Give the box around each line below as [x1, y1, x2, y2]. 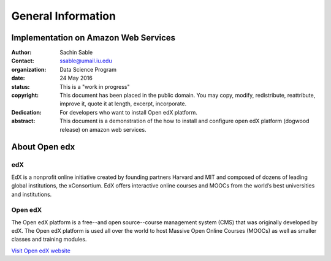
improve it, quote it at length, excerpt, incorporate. [59, 100, 187, 107]
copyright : [11, 92, 39, 99]
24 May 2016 [59, 74, 93, 82]
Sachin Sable [59, 49, 93, 56]
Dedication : [11, 108, 42, 116]
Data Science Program [59, 66, 116, 73]
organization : [11, 66, 47, 73]
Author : [11, 49, 32, 56]
